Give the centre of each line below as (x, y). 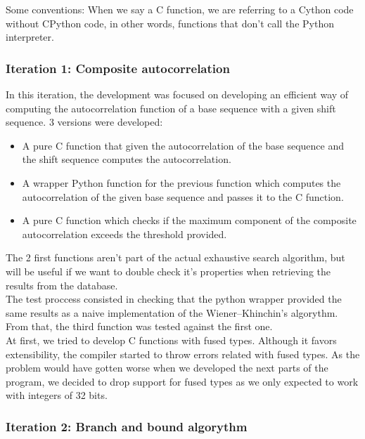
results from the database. (62, 285)
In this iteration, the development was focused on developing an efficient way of (177, 94)
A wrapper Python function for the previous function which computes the (181, 182)
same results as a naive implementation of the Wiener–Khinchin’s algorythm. (172, 312)
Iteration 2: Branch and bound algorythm (127, 426)
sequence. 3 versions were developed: (84, 122)
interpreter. (30, 37)
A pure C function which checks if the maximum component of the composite (189, 220)
